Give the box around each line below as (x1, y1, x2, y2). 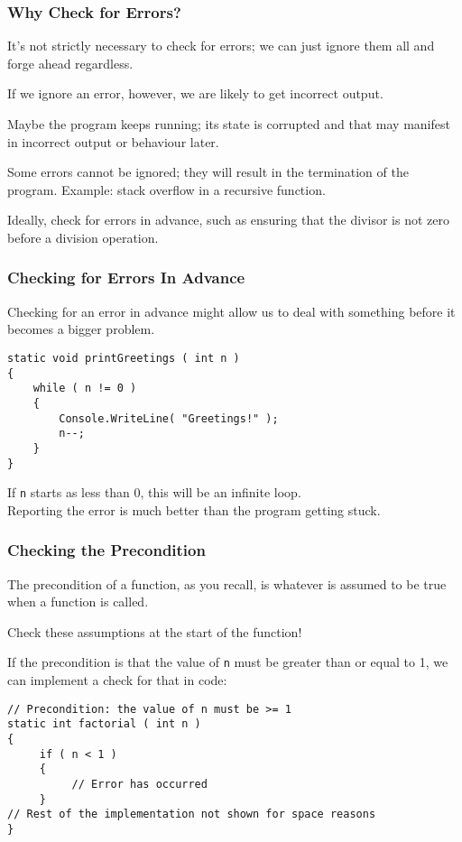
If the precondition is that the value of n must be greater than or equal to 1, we (7, 652, 448, 671)
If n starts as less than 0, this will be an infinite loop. (7, 483, 301, 502)
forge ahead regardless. (7, 53, 134, 72)
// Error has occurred (71, 778, 208, 791)
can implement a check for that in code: (7, 671, 227, 689)
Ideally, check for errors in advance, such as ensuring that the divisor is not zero (7, 210, 449, 229)
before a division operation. (7, 227, 159, 246)
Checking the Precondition (7, 539, 206, 561)
